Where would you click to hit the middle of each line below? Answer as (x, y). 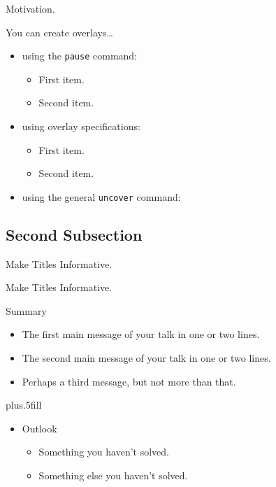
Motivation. (30, 8)
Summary (26, 310)
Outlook (39, 428)
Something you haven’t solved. (104, 452)
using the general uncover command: (101, 196)
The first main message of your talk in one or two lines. (141, 334)
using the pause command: (80, 56)
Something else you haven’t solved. (113, 475)
